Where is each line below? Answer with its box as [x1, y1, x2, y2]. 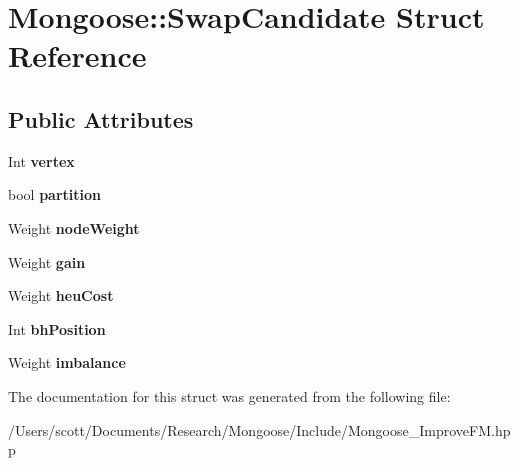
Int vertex [8, 150, 75, 171]
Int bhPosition [8, 318, 106, 339]
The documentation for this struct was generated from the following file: [8, 385, 451, 406]
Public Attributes [8, 103, 194, 134]
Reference [8, 35, 147, 76]
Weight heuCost [8, 285, 114, 306]
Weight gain [8, 251, 86, 272]
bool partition [8, 184, 101, 205]
